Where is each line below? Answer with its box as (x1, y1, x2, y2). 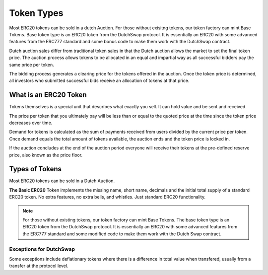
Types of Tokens (9, 165, 62, 173)
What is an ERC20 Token (9, 91, 87, 99)
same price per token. (9, 62, 54, 68)
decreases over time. (9, 120, 53, 126)
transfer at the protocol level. (9, 263, 68, 269)
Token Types (9, 7, 64, 18)
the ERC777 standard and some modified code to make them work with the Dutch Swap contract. (22, 231, 222, 237)
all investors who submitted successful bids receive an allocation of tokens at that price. (9, 77, 190, 84)
